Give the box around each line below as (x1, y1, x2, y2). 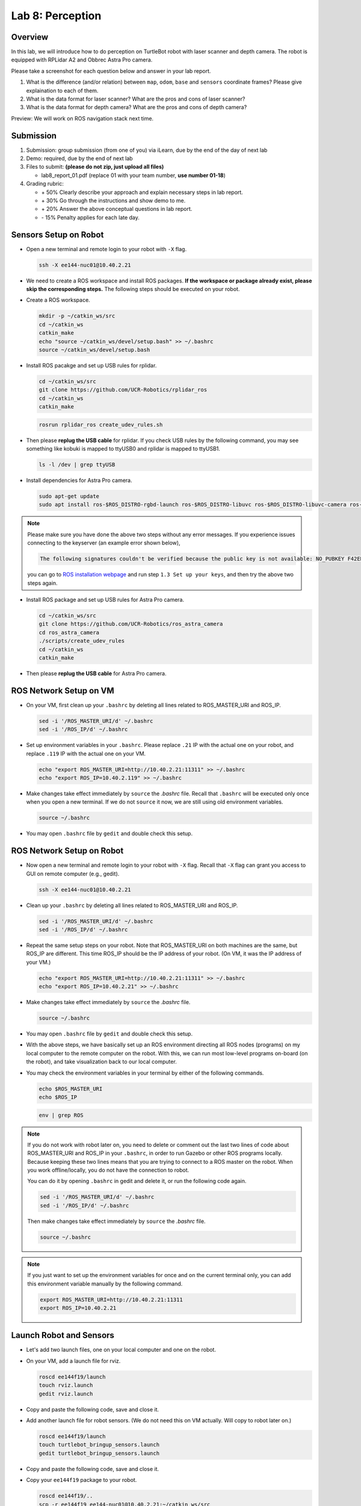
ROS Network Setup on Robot (11, 846, 124, 856)
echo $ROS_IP (39, 1093, 78, 1101)
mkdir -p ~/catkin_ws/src (39, 313, 116, 319)
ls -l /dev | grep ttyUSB (39, 461, 116, 468)
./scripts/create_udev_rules (39, 637, 125, 645)
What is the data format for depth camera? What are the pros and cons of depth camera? (26, 104, 247, 111)
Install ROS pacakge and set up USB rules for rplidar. (26, 362, 157, 369)
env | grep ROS (39, 1111, 84, 1119)
